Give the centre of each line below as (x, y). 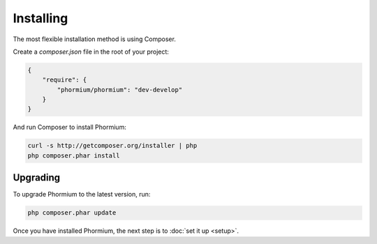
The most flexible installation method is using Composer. (94, 39)
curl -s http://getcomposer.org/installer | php (112, 146)
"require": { (65, 80)
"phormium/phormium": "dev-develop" (120, 90)
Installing (40, 18)
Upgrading (37, 178)
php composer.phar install (74, 155)
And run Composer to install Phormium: (70, 127)
